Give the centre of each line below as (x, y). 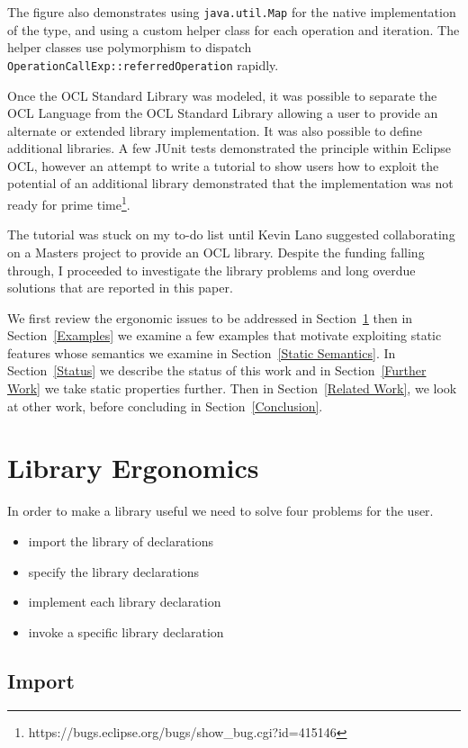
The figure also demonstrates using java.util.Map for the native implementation (232, 12)
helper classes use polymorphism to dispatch (130, 47)
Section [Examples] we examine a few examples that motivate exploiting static (225, 335)
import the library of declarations (121, 541)
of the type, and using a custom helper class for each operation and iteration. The (234, 29)
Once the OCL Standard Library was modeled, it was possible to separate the (222, 95)
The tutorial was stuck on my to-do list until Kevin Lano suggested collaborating (231, 234)
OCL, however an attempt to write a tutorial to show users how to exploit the (223, 165)
